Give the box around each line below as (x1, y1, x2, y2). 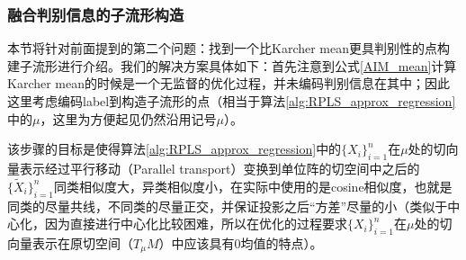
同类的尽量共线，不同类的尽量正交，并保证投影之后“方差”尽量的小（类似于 (7, 196, 448, 215)
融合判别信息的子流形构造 (7, 3, 184, 25)
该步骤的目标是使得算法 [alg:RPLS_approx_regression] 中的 (7, 139, 342, 158)
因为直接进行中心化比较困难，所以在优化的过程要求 (44, 214, 347, 233)
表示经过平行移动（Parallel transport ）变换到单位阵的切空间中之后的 (19, 158, 420, 177)
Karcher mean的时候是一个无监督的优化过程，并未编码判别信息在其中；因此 (7, 74, 451, 93)
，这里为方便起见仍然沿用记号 (40, 109, 217, 128)
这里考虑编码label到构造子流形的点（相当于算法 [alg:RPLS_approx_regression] (7, 92, 456, 110)
